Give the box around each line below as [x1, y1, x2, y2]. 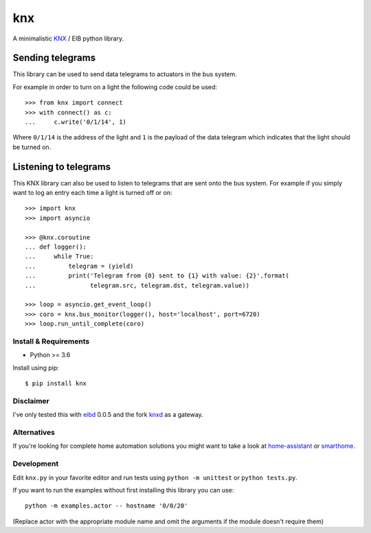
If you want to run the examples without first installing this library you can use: [12, 486, 234, 494]
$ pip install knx [25, 380, 87, 387]
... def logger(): [25, 243, 87, 251]
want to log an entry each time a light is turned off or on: [12, 189, 172, 197]
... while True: [25, 253, 94, 260]
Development [12, 459, 59, 468]
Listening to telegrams [12, 161, 111, 172]
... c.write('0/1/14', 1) [25, 118, 127, 126]
